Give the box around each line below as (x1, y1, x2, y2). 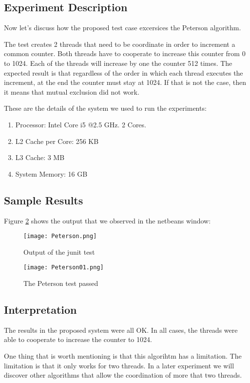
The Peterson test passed (23, 278, 98, 288)
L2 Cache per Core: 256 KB (15, 136, 99, 146)
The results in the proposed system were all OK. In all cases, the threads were (4, 324, 238, 335)
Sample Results (4, 192, 83, 207)
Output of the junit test (23, 246, 95, 257)
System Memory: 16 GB (15, 168, 88, 179)
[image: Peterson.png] (23, 233, 97, 240)
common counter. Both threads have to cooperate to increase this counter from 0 (4, 48, 246, 59)
